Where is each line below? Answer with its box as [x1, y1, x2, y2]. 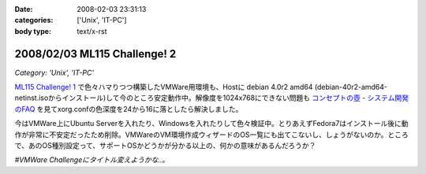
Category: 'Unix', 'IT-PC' [14, 68, 95, 77]
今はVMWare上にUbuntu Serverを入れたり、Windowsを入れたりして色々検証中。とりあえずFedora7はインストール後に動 [14, 119, 409, 128]
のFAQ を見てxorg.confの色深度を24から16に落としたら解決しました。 [14, 104, 243, 113]
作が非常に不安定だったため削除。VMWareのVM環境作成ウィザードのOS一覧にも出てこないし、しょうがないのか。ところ [14, 130, 409, 139]
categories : [14, 16, 54, 25]
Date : [14, 5, 33, 13]
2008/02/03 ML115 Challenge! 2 [14, 47, 177, 61]
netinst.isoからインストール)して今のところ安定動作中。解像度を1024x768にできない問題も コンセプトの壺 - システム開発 [14, 93, 409, 102]
